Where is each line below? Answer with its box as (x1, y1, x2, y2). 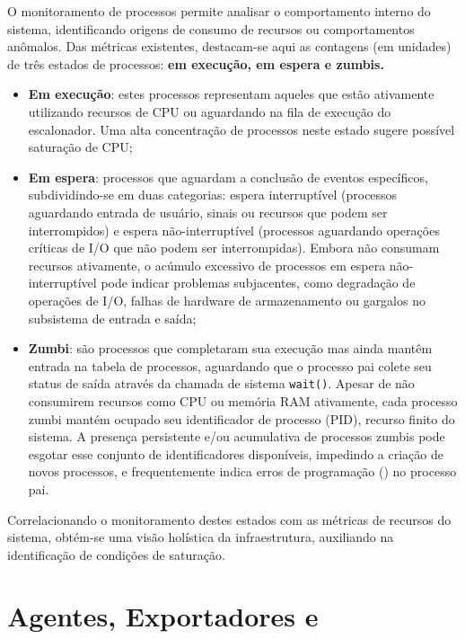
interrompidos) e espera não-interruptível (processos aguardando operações (28, 220, 440, 239)
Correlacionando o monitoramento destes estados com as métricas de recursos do (7, 510, 452, 528)
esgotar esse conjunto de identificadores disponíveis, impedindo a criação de (28, 444, 443, 463)
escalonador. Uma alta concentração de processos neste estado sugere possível (28, 120, 455, 138)
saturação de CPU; (28, 138, 133, 156)
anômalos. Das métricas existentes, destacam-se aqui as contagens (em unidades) (7, 37, 452, 56)
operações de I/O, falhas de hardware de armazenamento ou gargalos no (28, 290, 426, 309)
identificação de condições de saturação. (7, 545, 225, 564)
